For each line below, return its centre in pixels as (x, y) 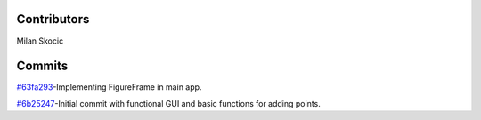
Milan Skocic (40, 41)
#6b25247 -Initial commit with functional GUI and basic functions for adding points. (168, 103)
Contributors (53, 19)
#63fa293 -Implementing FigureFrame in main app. (109, 87)
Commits (42, 66)
